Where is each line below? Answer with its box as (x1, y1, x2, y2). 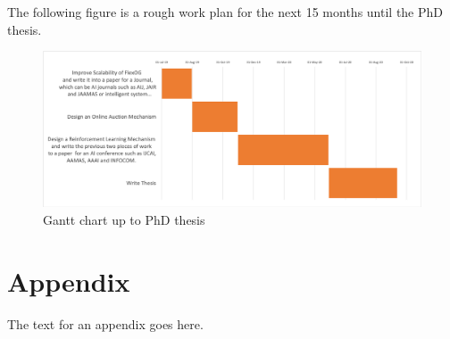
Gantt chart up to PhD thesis (43, 210, 205, 228)
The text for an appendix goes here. (7, 314, 204, 333)
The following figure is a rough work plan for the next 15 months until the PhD (7, 3, 444, 21)
